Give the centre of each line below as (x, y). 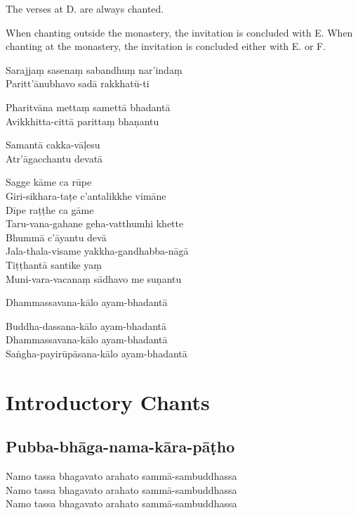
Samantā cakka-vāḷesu (53, 145)
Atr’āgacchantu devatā (54, 158)
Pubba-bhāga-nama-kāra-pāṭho (120, 446)
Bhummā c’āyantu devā (56, 237)
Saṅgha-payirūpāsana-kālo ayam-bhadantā (97, 353)
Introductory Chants (108, 401)
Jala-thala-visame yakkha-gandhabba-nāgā (97, 251)
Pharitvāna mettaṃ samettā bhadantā (88, 107)
